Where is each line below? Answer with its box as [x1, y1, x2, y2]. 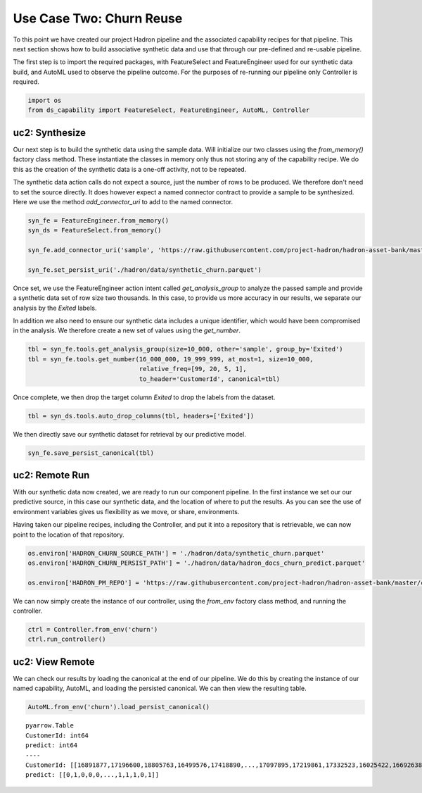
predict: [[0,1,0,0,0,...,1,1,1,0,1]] [25, 771, 160, 779]
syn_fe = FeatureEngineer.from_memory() [27, 216, 169, 225]
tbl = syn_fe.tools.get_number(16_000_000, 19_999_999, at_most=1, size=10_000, [27, 355, 314, 363]
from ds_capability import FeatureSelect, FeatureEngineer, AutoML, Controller [27, 106, 310, 114]
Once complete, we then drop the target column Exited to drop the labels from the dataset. [13, 393, 276, 401]
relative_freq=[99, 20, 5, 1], [139, 365, 247, 373]
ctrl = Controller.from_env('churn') [27, 625, 158, 634]
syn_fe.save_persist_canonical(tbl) [27, 449, 155, 457]
